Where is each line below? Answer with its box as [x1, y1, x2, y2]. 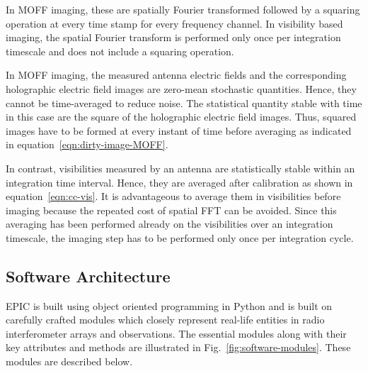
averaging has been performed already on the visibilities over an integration [6, 216, 333, 231]
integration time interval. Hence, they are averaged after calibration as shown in [6, 175, 353, 189]
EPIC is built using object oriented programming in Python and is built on [6, 298, 333, 313]
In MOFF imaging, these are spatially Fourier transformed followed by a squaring [6, 2, 360, 16]
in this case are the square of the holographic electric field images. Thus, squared [6, 109, 357, 124]
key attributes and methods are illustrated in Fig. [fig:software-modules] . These [6, 340, 351, 355]
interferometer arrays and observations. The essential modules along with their [6, 326, 347, 340]
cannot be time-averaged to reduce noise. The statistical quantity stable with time [6, 95, 362, 110]
